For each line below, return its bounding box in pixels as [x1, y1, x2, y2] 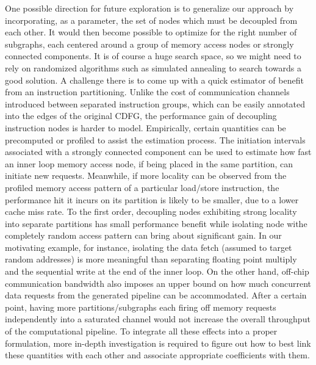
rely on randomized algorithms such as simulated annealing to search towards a [5, 61, 301, 74]
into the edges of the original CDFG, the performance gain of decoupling [5, 109, 277, 122]
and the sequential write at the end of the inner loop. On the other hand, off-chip [5, 265, 309, 278]
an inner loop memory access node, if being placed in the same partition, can [5, 157, 293, 170]
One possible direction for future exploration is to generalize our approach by [5, 2, 294, 14]
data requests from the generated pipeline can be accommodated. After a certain [5, 289, 307, 302]
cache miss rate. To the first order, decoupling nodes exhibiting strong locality [5, 205, 297, 218]
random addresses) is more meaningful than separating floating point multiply [5, 253, 297, 266]
